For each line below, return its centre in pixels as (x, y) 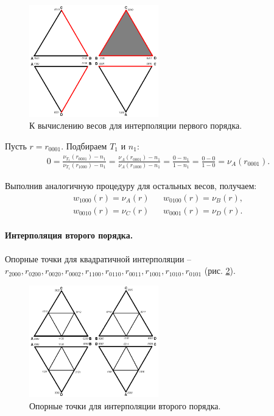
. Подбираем (84, 145)
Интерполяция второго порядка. (69, 235)
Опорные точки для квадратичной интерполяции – (98, 258)
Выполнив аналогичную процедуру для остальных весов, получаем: (131, 186)
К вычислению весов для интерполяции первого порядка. (136, 125)
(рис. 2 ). (220, 271)
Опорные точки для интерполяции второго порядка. (125, 405)
